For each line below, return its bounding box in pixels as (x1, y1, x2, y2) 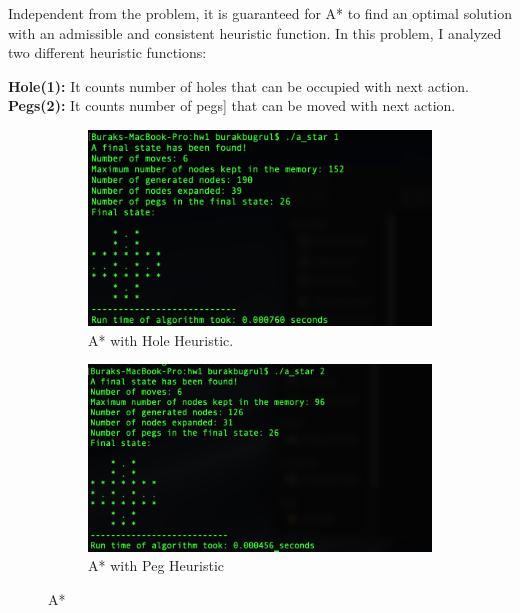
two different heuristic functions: (8, 42, 207, 63)
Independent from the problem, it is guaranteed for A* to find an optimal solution (8, 3, 512, 23)
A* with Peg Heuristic (88, 555, 225, 576)
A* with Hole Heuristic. (88, 329, 234, 350)
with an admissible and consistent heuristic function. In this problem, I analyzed (8, 22, 502, 43)
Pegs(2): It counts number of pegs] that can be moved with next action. (8, 95, 456, 116)
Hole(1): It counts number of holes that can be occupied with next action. (8, 75, 469, 96)
